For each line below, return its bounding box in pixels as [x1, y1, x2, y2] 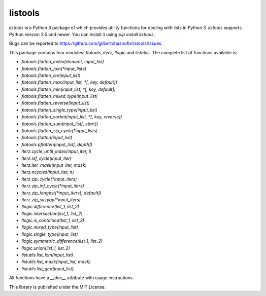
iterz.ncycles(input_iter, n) [21, 169, 74, 175]
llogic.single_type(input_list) [21, 231, 78, 237]
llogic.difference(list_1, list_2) [21, 204, 80, 210]
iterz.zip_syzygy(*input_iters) [21, 196, 81, 202]
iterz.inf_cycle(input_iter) [21, 155, 72, 161]
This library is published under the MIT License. [9, 284, 106, 290]
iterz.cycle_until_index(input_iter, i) [21, 148, 92, 154]
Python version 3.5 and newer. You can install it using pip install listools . [9, 31, 155, 37]
